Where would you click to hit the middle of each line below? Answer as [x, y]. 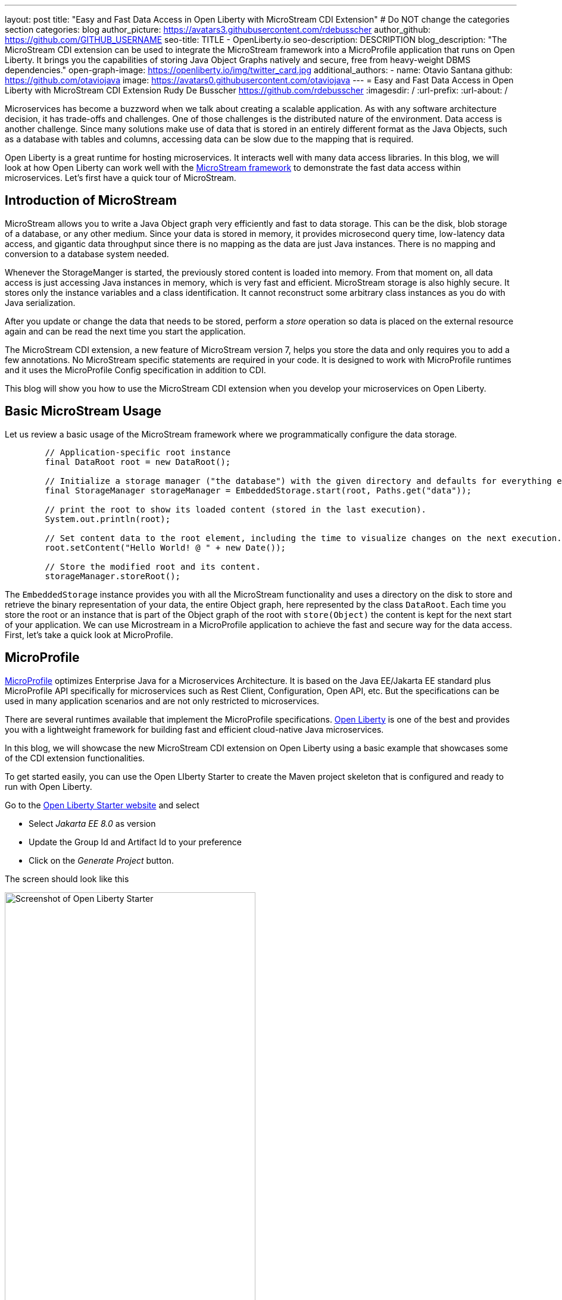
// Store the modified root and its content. [153, 566]
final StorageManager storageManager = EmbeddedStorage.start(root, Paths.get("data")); [258, 490]
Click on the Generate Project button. [102, 860]
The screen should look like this [67, 879]
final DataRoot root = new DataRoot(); [138, 462]
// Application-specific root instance [138, 452]
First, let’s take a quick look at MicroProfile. [89, 635]
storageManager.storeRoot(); [113, 576]
